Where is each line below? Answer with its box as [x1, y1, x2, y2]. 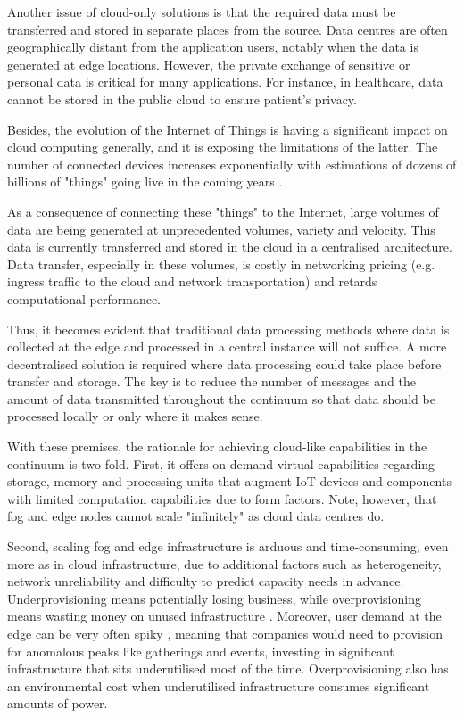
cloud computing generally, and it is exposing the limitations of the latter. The [7, 137, 438, 156]
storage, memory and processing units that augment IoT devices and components [7, 472, 452, 491]
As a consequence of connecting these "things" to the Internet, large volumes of [7, 202, 439, 220]
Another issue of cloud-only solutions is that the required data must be [7, 3, 396, 21]
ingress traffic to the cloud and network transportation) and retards [7, 272, 377, 291]
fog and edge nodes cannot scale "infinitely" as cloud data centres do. [7, 507, 385, 525]
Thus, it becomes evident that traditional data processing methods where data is [7, 319, 450, 338]
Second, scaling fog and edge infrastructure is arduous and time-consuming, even [7, 537, 449, 556]
